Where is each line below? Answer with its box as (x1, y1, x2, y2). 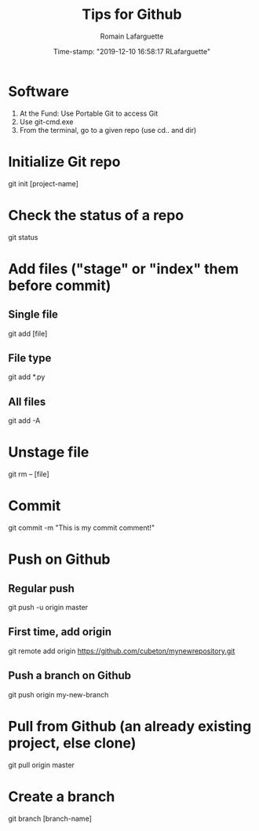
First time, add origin (8, 625, 112, 638)
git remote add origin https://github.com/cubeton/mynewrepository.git (8, 646, 235, 656)
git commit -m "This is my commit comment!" (8, 523, 155, 532)
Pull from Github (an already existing (8, 717, 252, 735)
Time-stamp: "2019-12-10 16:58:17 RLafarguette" (53, 46, 210, 56)
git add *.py (8, 372, 46, 382)
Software (8, 83, 69, 100)
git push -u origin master (8, 603, 89, 612)
